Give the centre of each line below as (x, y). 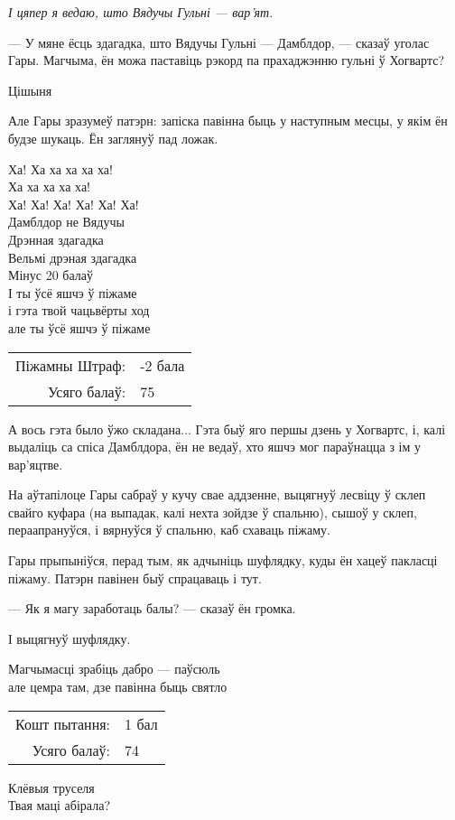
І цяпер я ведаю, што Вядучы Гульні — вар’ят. (141, 12)
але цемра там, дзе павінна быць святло (118, 687)
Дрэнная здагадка (56, 239)
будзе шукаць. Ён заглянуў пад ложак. (113, 138)
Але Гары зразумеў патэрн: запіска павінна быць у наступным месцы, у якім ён (228, 121)
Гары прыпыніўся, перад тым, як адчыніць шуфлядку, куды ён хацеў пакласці (223, 560)
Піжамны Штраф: (71, 365)
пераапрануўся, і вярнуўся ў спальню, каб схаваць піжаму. (170, 530)
